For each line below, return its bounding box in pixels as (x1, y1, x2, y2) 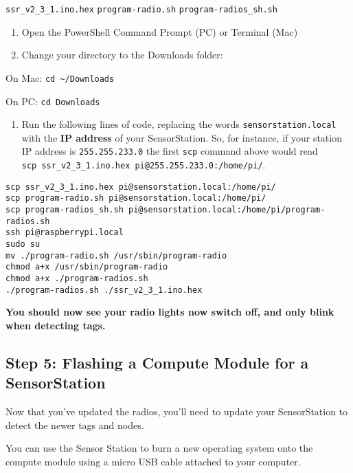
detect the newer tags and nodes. (5, 417, 144, 432)
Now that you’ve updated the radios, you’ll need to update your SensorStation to (5, 404, 348, 419)
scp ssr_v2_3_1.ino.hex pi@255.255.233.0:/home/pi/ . (21, 157, 266, 172)
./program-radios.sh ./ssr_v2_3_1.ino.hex (5, 285, 203, 295)
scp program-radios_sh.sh (5, 205, 124, 215)
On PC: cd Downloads (5, 93, 100, 108)
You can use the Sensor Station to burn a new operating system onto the (5, 441, 313, 455)
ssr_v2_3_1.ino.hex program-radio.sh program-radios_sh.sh (5, 5, 277, 14)
